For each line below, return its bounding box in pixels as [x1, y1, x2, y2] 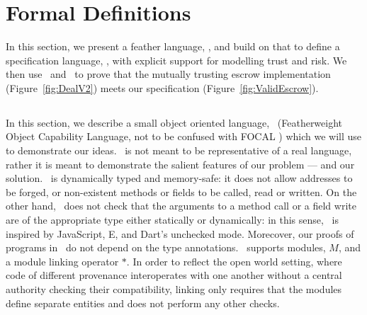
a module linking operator [6, 253, 119, 268]
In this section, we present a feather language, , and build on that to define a [6, 39, 340, 54]
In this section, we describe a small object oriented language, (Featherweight [6, 115, 343, 130]
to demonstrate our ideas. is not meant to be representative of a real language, [6, 143, 352, 158]
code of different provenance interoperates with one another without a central [6, 268, 342, 282]
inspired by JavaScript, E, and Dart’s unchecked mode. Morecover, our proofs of [6, 226, 354, 241]
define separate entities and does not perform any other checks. [6, 295, 280, 310]
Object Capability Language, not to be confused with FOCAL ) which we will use [6, 129, 362, 144]
